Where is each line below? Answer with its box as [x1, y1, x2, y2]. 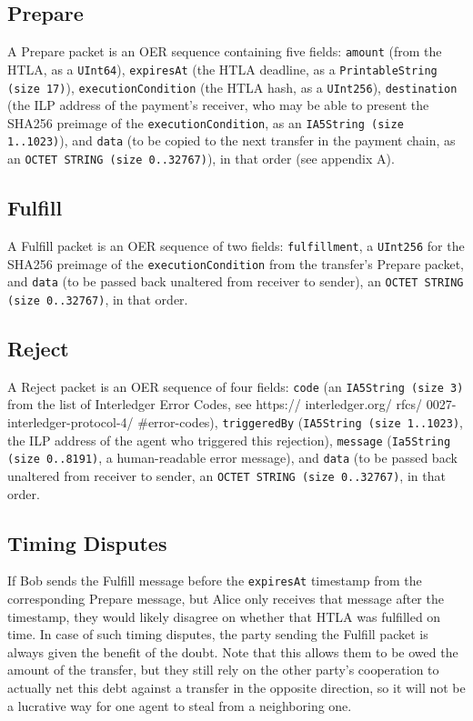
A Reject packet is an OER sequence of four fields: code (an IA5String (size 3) [7, 376, 464, 396]
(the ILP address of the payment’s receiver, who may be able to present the [7, 95, 429, 115]
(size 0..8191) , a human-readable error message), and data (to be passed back [7, 448, 458, 467]
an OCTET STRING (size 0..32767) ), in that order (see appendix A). [7, 149, 395, 168]
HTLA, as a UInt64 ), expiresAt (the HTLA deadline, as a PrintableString [7, 59, 438, 78]
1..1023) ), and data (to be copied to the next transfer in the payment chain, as [7, 131, 456, 150]
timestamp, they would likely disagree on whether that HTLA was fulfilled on [7, 606, 441, 626]
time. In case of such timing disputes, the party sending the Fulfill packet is [7, 625, 428, 644]
